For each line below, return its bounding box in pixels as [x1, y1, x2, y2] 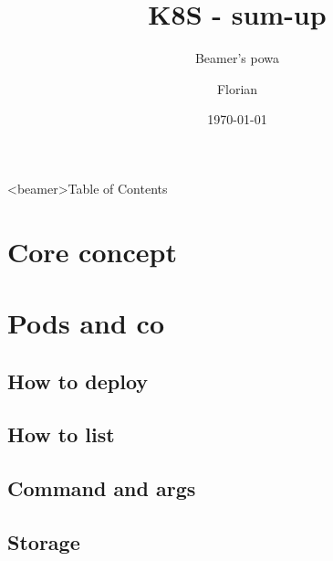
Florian [216, 79, 258, 98]
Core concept [7, 232, 177, 270]
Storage [7, 527, 80, 556]
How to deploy [7, 366, 149, 395]
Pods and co [7, 304, 165, 342]
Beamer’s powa [194, 48, 280, 68]
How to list [7, 420, 115, 449]
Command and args [7, 474, 196, 503]
